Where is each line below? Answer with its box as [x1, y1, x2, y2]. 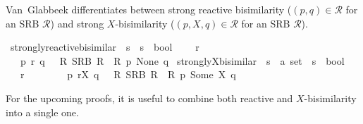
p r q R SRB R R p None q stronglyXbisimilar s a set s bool [20, 53, 345, 68]
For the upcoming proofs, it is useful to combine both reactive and [6, 90, 293, 105]
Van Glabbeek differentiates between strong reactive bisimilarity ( [6, 2, 292, 16]
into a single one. [6, 104, 79, 119]
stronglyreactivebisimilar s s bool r [10, 39, 199, 54]
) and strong [50, 15, 104, 30]
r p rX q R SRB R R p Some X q [20, 67, 236, 82]
